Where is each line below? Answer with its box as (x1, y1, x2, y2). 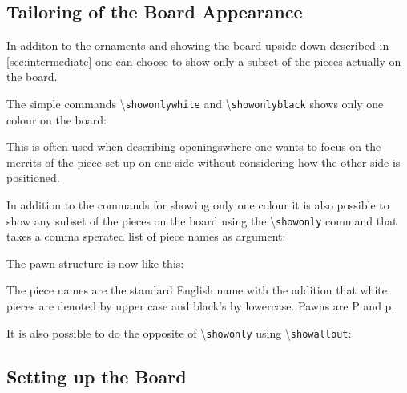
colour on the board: (6, 111, 107, 128)
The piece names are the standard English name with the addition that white (6, 282, 387, 298)
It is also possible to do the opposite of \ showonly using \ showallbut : (6, 324, 352, 341)
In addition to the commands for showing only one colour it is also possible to (6, 196, 389, 213)
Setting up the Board (6, 363, 187, 388)
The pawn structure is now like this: (6, 254, 184, 271)
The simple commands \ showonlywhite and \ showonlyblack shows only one (6, 95, 384, 111)
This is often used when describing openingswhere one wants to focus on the (6, 138, 381, 155)
